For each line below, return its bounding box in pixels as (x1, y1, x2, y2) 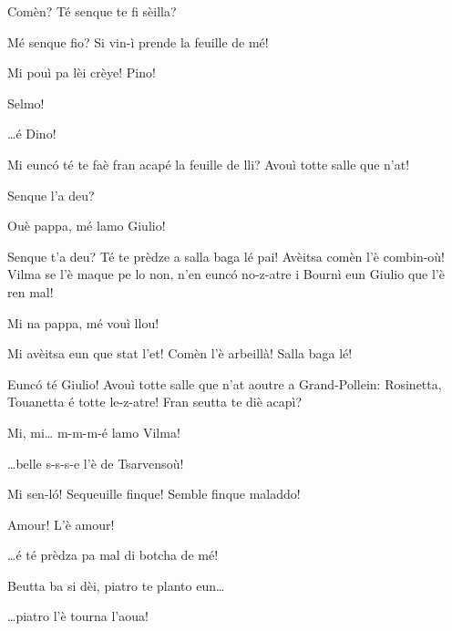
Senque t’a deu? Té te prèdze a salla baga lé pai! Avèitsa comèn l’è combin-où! (7, 246, 446, 265)
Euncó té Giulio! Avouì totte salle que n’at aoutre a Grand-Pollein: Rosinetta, (7, 374, 442, 393)
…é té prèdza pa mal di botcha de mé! (7, 545, 219, 564)
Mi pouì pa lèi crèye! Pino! (7, 63, 156, 82)
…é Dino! (7, 124, 56, 143)
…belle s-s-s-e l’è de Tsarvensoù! (7, 453, 184, 472)
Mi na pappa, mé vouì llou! (7, 313, 159, 332)
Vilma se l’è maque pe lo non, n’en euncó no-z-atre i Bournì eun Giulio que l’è (7, 264, 445, 284)
